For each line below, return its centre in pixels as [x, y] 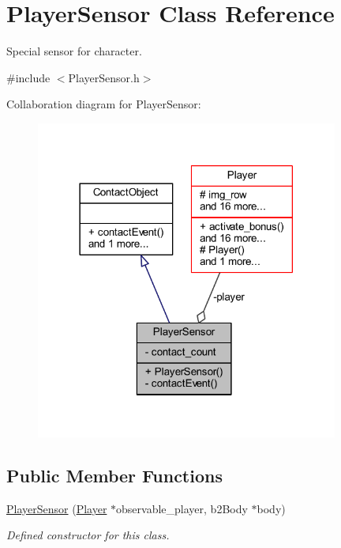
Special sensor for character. [74, 51]
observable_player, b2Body [182, 508]
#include [28, 77]
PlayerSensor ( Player [57, 508]
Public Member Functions [114, 475]
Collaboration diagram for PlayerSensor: [104, 104]
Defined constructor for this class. [88, 535]
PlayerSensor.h [104, 77]
